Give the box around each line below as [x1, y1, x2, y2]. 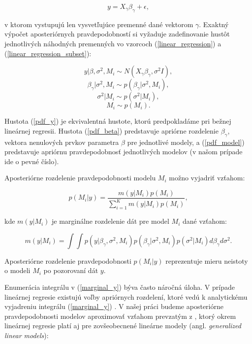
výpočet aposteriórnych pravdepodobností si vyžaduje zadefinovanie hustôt [4, 29, 230, 39]
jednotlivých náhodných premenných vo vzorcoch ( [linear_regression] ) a [4, 38, 221, 48]
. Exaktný [199, 19, 229, 29]
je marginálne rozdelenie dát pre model [52, 216, 169, 226]
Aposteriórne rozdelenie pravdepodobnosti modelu [4, 172, 156, 183]
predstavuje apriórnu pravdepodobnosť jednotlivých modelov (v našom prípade [4, 146, 243, 157]
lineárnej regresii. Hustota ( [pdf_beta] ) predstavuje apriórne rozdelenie [4, 125, 219, 136]
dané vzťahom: [183, 216, 227, 226]
